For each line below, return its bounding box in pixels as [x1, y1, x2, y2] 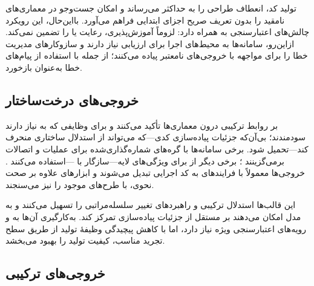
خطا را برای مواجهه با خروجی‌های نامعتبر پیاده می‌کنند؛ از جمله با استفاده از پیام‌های [5, 49, 308, 62]
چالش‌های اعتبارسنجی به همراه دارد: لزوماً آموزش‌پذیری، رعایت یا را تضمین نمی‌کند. [5, 25, 310, 38]
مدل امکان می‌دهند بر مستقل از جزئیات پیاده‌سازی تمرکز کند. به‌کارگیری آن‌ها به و [5, 210, 301, 223]
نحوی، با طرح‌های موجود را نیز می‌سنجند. [5, 178, 154, 190]
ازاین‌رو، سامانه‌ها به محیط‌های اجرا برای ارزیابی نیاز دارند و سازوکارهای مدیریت [5, 37, 295, 50]
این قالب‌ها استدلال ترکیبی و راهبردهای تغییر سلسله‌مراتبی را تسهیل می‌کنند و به [5, 198, 296, 211]
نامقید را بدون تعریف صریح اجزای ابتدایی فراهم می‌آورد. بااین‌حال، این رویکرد [5, 13, 285, 26]
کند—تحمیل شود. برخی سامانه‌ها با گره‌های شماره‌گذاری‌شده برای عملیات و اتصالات [5, 142, 309, 155]
